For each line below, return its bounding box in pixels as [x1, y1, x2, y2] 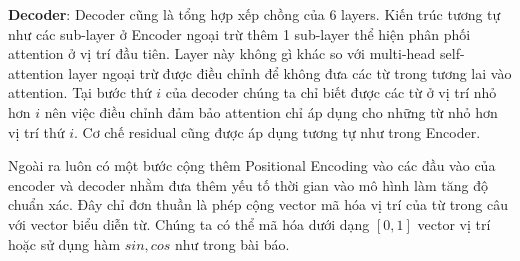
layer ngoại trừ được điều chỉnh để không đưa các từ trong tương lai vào [68, 62, 512, 83]
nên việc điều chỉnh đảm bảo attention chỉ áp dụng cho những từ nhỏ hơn [44, 101, 498, 122]
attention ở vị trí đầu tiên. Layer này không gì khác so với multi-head [8, 43, 436, 64]
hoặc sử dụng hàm [8, 233, 121, 254]
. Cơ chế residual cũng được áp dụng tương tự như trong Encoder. [73, 121, 481, 142]
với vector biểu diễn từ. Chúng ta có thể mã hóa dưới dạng [8, 213, 370, 234]
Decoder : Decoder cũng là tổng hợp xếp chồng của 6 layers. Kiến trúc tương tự [8, 4, 501, 24]
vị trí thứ [8, 121, 65, 142]
